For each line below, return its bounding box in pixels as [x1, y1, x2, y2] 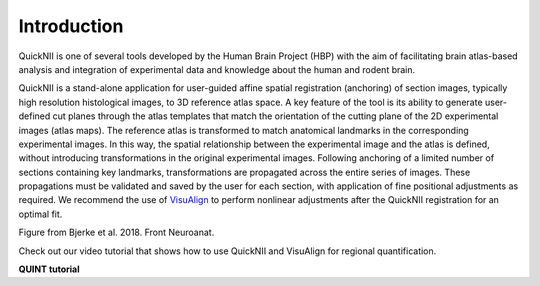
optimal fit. [18, 208, 63, 220]
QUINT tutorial [18, 263, 80, 275]
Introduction [18, 15, 124, 37]
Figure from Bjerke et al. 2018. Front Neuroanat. [18, 226, 215, 239]
